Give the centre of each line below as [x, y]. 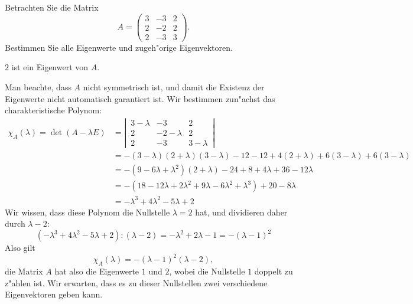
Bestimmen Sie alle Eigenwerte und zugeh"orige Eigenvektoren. [119, 47]
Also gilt [20, 248]
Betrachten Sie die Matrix [52, 7]
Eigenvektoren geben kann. [54, 294]
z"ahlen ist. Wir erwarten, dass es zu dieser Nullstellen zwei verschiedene [136, 282]
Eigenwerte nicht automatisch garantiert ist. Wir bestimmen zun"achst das [140, 98]
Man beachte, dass [38, 86]
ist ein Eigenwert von [50, 67]
